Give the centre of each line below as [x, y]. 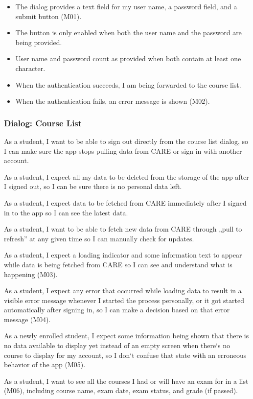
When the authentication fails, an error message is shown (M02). [113, 101]
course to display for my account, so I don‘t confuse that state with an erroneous [125, 355]
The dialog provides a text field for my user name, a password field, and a [126, 6]
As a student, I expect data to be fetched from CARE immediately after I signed [125, 202]
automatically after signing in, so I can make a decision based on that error [117, 310]
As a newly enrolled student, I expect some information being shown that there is [126, 336]
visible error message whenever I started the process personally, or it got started [124, 300]
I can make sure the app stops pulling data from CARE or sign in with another [123, 151]
